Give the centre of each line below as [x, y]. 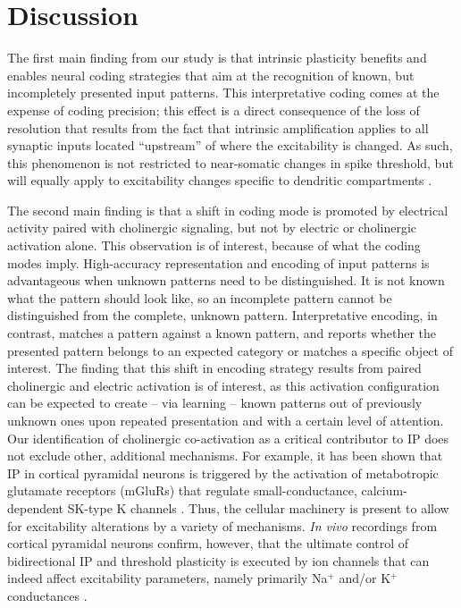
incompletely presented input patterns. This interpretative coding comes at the [223, 93]
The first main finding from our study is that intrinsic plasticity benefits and [217, 58]
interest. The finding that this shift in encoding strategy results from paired [214, 368]
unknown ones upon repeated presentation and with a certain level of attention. [226, 420]
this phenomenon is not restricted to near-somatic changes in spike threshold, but [230, 162]
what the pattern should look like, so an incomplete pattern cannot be [200, 297]
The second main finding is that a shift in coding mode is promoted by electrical [228, 210]
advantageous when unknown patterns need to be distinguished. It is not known [226, 280]
